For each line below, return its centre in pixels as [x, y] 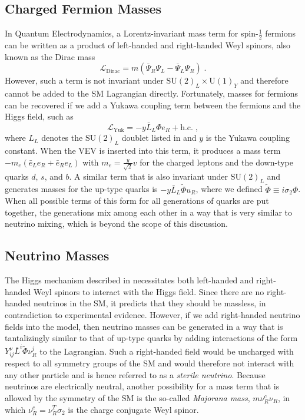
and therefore [264, 80]
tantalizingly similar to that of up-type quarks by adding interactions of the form [151, 338]
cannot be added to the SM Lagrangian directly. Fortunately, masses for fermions [151, 93]
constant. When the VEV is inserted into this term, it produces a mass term [143, 151]
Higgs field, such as [39, 116]
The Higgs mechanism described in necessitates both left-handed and [129, 280]
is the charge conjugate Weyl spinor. [133, 409]
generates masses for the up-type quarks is [81, 189]
